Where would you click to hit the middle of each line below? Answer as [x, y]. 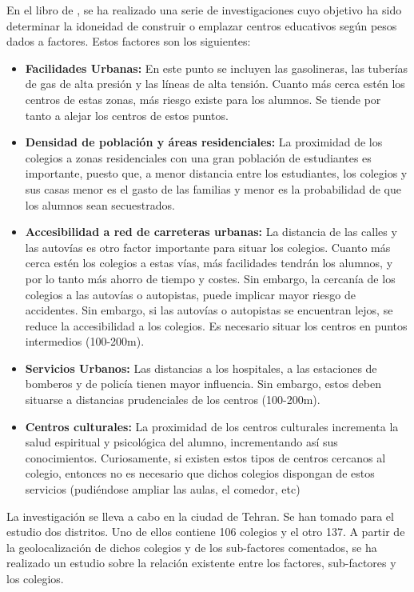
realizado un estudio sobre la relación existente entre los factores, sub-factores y [201, 563]
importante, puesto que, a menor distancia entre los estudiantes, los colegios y [216, 173]
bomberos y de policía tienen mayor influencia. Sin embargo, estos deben [203, 384]
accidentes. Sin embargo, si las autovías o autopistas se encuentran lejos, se [209, 310]
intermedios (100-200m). [85, 341]
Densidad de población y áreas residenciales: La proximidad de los [204, 142]
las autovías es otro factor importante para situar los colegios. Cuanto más [208, 247]
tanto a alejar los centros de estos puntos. [127, 115]
